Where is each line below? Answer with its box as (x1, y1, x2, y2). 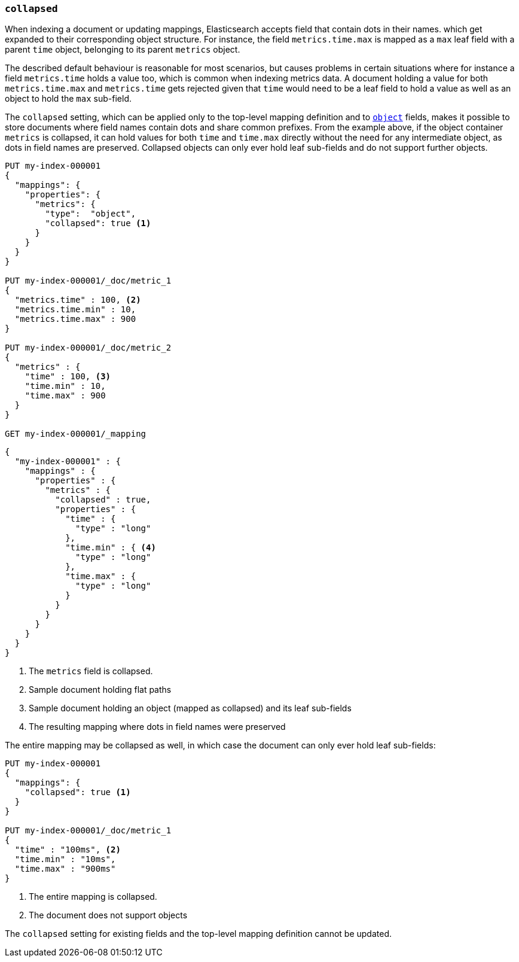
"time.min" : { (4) (65, 543, 156, 553)
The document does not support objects (29, 910, 188, 921)
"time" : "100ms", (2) (14, 845, 121, 855)
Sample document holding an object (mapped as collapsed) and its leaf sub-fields (29, 703, 352, 714)
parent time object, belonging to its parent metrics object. (5, 44, 240, 55)
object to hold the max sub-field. (5, 93, 132, 104)
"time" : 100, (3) (25, 372, 111, 382)
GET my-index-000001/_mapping (5, 429, 146, 439)
